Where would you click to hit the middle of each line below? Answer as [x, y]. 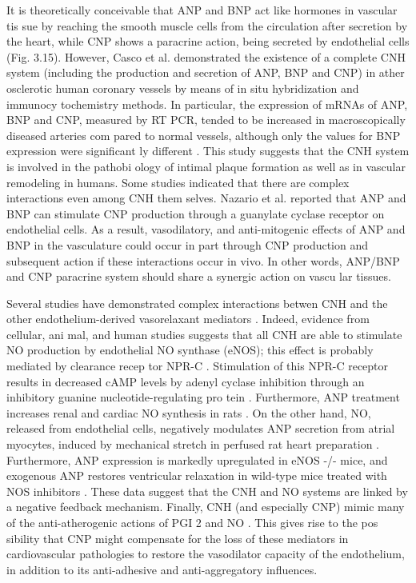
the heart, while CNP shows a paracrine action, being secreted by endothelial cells [208, 41]
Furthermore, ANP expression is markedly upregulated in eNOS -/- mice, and [197, 459]
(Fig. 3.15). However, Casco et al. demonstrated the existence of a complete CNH [206, 56]
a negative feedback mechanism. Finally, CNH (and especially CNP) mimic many [206, 507]
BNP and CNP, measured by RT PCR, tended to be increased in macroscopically [206, 120]
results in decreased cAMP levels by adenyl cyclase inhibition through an [186, 381]
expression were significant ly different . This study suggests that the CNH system [208, 151]
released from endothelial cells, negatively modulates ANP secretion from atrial [201, 428]
